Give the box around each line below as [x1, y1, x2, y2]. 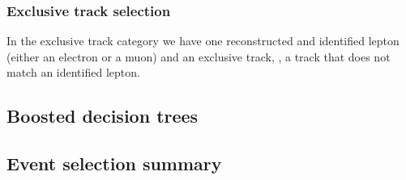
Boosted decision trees [6, 103, 199, 128]
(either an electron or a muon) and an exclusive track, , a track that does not [6, 48, 391, 65]
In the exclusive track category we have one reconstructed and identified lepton [6, 32, 400, 49]
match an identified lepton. [6, 64, 140, 81]
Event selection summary [6, 151, 222, 176]
